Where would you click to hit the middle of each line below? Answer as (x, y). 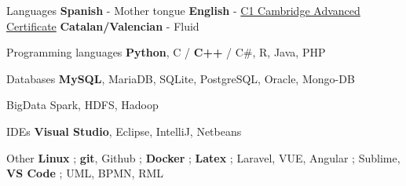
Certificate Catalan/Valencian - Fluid (103, 26)
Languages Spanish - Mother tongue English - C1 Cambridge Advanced (183, 10)
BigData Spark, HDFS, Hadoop (82, 105)
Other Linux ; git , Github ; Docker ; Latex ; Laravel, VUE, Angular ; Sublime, (203, 157)
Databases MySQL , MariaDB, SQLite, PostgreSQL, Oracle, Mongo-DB (181, 78)
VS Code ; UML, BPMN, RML (85, 173)
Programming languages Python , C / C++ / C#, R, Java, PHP (166, 52)
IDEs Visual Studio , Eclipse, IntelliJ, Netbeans (124, 131)
